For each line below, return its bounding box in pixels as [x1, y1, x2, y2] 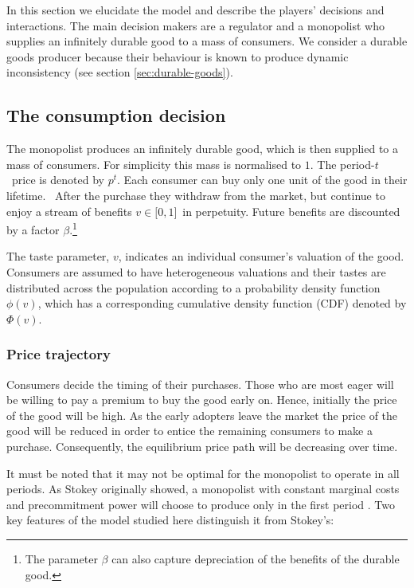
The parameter [25, 550, 98, 566]
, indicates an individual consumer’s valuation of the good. [118, 248, 404, 265]
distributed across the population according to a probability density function [6, 279, 381, 296]
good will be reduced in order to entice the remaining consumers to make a [6, 422, 373, 439]
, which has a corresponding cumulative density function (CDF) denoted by [37, 295, 407, 312]
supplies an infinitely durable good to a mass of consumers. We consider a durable [6, 33, 408, 49]
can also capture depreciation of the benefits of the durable [111, 550, 400, 566]
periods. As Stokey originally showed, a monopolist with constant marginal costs [6, 480, 400, 497]
